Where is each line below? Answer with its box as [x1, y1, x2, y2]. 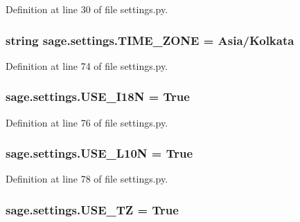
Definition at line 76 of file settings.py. [6, 115, 168, 129]
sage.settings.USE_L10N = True [6, 145, 193, 162]
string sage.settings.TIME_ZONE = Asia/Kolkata [6, 31, 294, 48]
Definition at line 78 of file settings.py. [6, 172, 168, 186]
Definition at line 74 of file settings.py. [6, 58, 168, 73]
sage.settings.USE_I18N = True [6, 88, 190, 105]
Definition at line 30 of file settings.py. [6, 2, 168, 16]
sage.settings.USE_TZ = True [6, 201, 179, 218]
